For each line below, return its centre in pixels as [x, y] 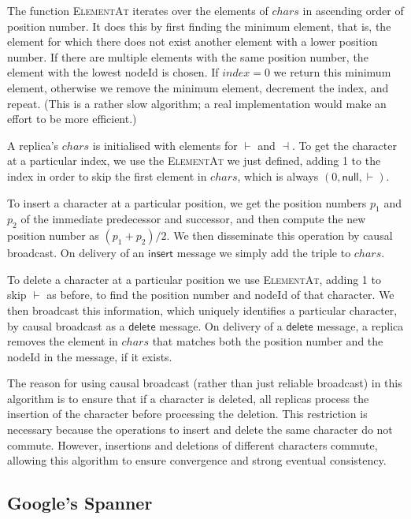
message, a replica [360, 325]
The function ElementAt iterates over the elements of [138, 10]
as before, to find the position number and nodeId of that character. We [220, 295]
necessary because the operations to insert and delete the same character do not [200, 429]
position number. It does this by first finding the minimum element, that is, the [199, 26]
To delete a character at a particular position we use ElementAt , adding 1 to [194, 279]
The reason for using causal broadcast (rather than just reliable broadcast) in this [205, 383]
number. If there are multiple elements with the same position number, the [188, 56]
